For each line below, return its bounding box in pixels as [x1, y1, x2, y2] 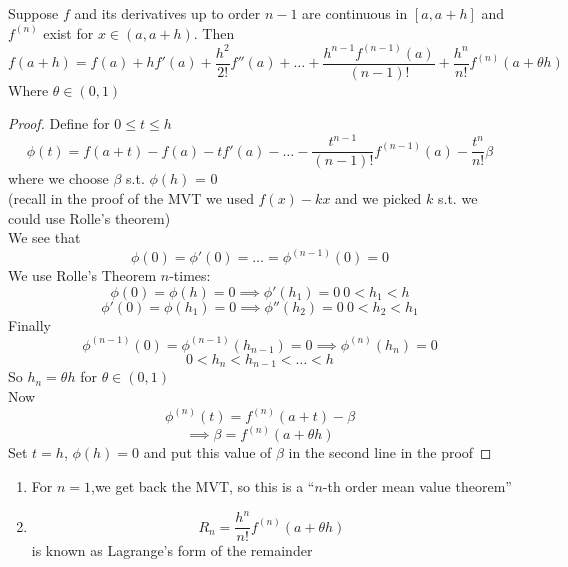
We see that [8, 227, 81, 248]
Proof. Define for [8, 113, 110, 134]
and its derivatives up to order [74, 3, 261, 23]
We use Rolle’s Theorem [8, 265, 157, 286]
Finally [8, 314, 51, 335]
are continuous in [302, 3, 408, 23]
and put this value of [143, 442, 272, 463]
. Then [193, 22, 235, 43]
